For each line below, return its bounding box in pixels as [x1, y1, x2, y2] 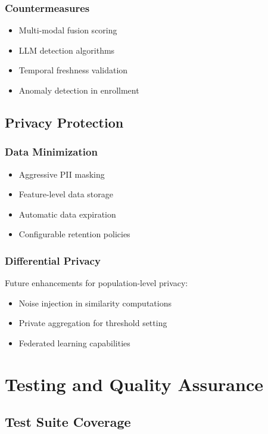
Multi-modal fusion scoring [18, 24, 117, 36]
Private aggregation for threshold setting [18, 317, 167, 329]
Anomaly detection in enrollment [18, 84, 139, 96]
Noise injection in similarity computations [18, 296, 172, 309]
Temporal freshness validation [18, 64, 128, 76]
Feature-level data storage [18, 188, 114, 200]
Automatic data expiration [18, 207, 116, 220]
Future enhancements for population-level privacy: [5, 277, 188, 289]
